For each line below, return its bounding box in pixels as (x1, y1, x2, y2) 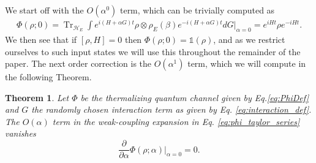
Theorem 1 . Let (5, 91, 69, 104)
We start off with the (5, 4, 84, 16)
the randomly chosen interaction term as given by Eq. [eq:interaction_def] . (31, 103, 312, 116)
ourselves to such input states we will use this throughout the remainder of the (5, 45, 301, 58)
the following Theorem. (5, 70, 92, 83)
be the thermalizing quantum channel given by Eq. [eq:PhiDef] (80, 91, 309, 104)
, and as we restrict (213, 32, 285, 45)
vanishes (5, 127, 36, 140)
